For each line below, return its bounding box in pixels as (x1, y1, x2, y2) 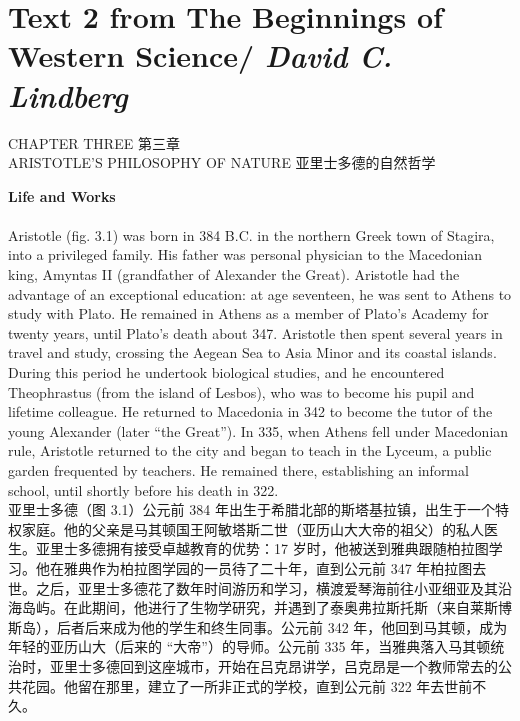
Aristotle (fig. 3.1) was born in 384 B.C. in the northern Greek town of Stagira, (8, 224, 495, 245)
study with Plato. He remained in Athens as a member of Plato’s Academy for (8, 303, 489, 324)
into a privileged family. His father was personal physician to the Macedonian (8, 244, 483, 265)
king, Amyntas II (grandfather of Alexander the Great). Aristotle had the (8, 264, 460, 285)
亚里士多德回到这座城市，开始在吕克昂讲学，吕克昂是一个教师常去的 (49, 655, 498, 676)
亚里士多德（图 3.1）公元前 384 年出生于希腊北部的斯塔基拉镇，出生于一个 (8, 499, 495, 520)
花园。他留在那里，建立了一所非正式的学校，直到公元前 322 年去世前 (21, 675, 473, 696)
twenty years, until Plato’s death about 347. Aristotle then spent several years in (8, 322, 503, 343)
